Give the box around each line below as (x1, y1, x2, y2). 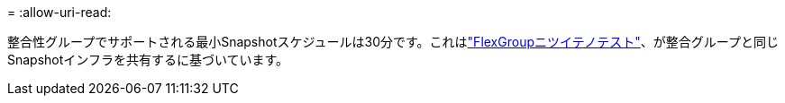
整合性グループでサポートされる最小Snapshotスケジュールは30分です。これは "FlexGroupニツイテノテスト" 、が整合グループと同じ (7, 34, 779, 49)
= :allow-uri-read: (7, 4, 112, 20)
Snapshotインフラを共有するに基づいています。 (7, 52, 289, 67)
